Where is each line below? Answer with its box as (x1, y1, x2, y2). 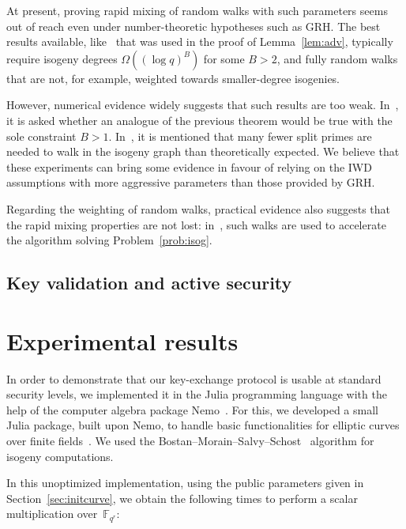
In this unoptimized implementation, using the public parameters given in (6, 474, 364, 491)
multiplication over (6, 505, 98, 522)
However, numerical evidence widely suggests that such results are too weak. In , (6, 96, 399, 113)
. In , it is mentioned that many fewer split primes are (108, 127, 372, 144)
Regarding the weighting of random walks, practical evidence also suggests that (6, 200, 391, 217)
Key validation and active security (6, 270, 292, 295)
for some (203, 50, 245, 66)
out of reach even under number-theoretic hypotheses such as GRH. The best (6, 17, 381, 34)
